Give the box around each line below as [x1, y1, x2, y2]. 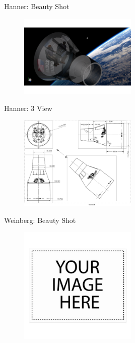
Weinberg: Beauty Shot [4, 214, 76, 225]
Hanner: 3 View [4, 103, 52, 113]
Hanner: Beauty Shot [4, 1, 70, 11]
